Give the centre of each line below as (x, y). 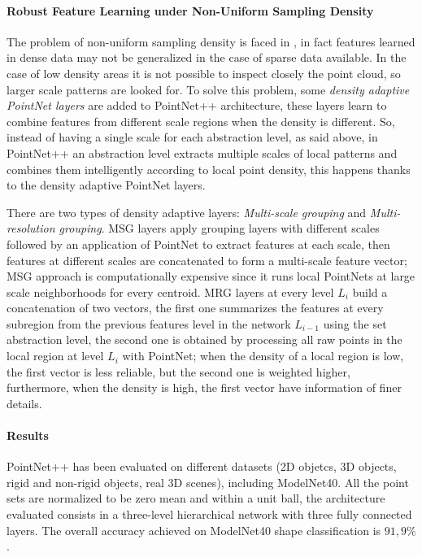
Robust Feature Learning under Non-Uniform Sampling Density (190, 10)
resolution (31, 228)
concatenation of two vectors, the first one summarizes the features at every (195, 308)
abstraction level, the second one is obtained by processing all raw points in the (204, 339)
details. (24, 403)
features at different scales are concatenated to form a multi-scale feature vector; (207, 260)
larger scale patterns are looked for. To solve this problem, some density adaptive (208, 89)
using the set (355, 323)
